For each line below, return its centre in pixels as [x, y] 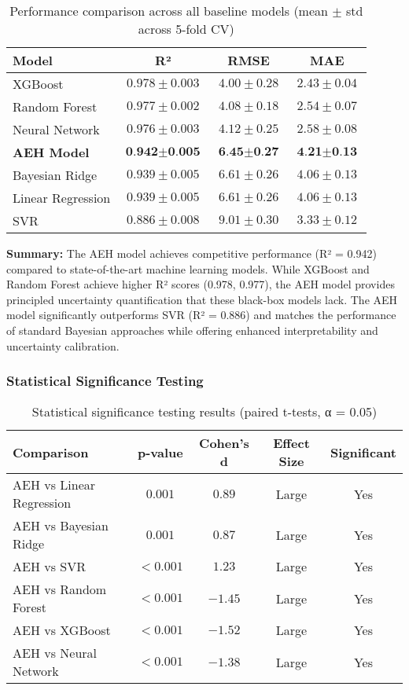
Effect [291, 443]
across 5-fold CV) [186, 29]
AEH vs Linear [54, 485]
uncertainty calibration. [63, 345]
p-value [160, 452]
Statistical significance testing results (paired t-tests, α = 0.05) [204, 412]
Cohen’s [224, 443]
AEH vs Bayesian [61, 526]
